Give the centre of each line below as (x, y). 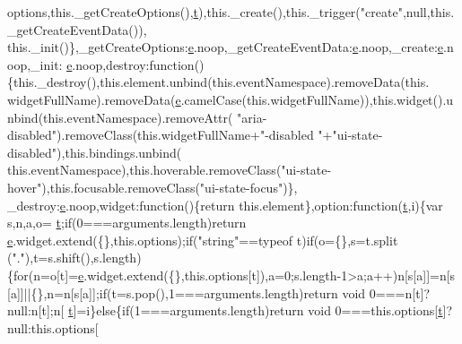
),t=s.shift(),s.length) (83, 258)
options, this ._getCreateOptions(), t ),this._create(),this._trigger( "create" (205, 12)
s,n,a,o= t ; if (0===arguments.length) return (127, 223)
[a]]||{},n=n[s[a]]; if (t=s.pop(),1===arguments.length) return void (187, 292)
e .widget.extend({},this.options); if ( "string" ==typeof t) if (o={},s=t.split (203, 240)
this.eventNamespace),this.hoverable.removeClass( (144, 170)
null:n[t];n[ (36, 310)
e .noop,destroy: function (131, 64)
